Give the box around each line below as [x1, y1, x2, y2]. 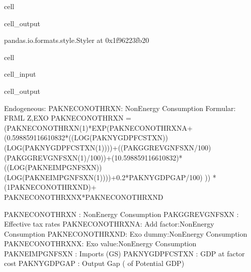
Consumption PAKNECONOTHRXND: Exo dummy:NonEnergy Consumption [4, 228, 247, 239]
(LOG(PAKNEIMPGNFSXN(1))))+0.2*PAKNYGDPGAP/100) [4, 172, 203, 182]
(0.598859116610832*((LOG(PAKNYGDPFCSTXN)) [4, 132, 168, 143]
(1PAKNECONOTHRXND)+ [4, 182, 97, 192]
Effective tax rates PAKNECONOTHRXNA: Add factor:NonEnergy [4, 219, 214, 229]
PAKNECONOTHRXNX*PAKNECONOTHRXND [4, 191, 163, 202]
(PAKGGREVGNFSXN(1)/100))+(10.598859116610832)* [4, 152, 183, 162]
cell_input [4, 69, 36, 79]
